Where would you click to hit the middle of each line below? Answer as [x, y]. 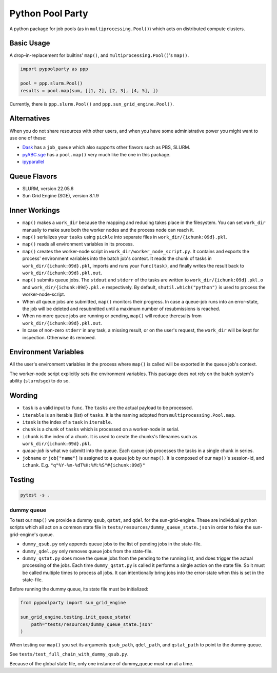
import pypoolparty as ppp [54, 69]
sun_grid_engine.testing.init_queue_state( [76, 617]
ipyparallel [33, 162]
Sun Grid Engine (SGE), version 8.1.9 [61, 196]
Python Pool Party [49, 13]
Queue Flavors [33, 176]
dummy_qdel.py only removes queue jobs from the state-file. [88, 551]
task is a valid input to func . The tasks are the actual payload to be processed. [108, 408]
